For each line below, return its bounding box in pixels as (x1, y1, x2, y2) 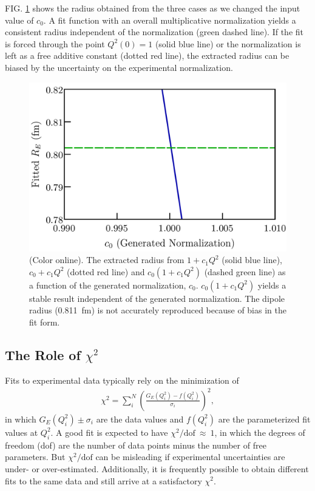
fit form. (29, 316, 60, 329)
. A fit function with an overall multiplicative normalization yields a (43, 13, 296, 26)
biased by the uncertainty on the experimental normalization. (5, 61, 233, 73)
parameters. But (5, 450, 66, 463)
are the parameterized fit (218, 412, 311, 425)
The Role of (5, 346, 81, 364)
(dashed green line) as (204, 265, 286, 278)
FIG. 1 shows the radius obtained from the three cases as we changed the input (5, 2, 300, 14)
